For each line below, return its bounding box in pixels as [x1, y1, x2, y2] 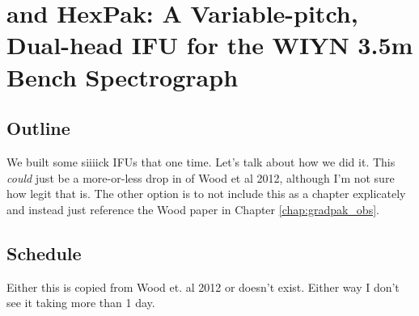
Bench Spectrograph [6, 60, 239, 93]
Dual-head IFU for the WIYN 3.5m [6, 28, 413, 61]
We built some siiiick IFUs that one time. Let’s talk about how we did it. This [6, 153, 396, 170]
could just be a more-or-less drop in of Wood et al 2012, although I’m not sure [6, 169, 395, 186]
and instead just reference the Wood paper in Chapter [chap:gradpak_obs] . [6, 200, 379, 217]
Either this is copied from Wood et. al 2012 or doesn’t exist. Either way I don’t [6, 278, 400, 295]
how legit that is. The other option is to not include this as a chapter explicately [6, 185, 406, 202]
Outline [6, 116, 70, 141]
